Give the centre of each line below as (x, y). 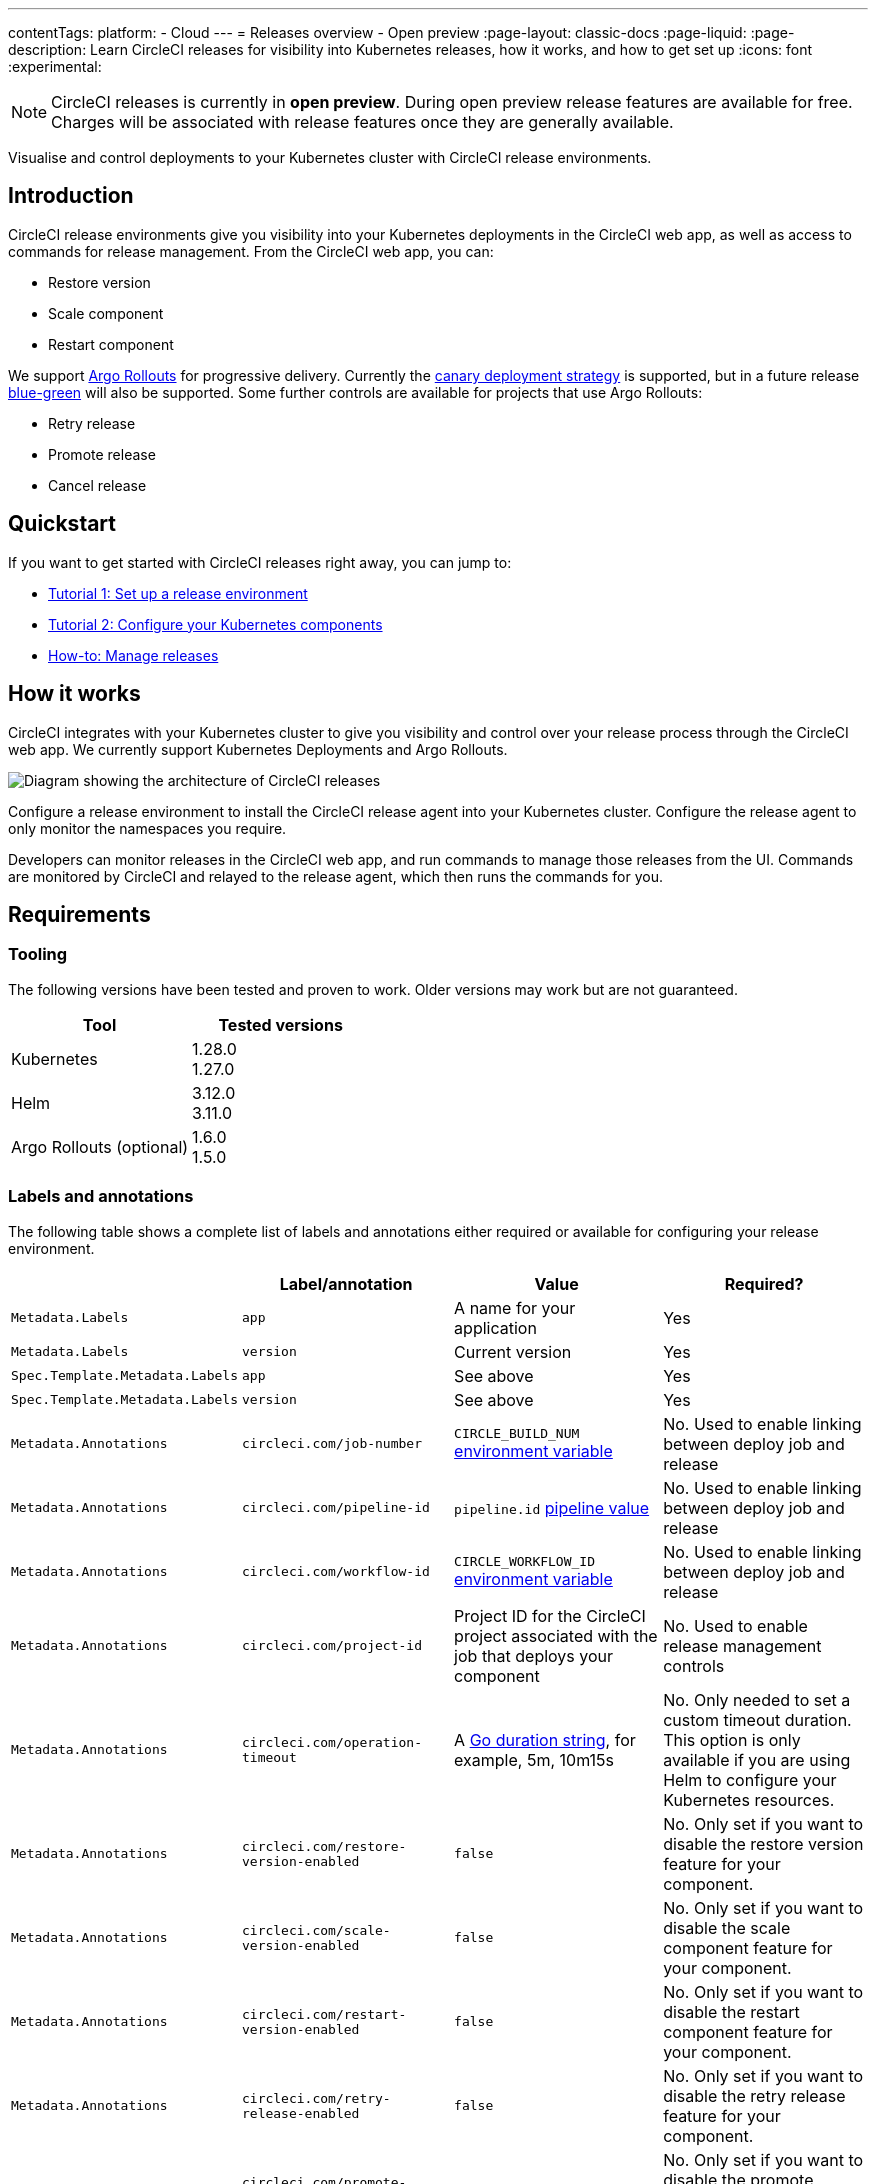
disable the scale (727, 1927)
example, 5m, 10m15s (534, 1759)
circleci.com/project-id (331, 1645)
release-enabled (300, 2113)
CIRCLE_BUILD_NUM (517, 1433)
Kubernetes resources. (749, 1799)
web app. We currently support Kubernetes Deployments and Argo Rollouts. (258, 749)
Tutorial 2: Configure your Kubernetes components (215, 624)
